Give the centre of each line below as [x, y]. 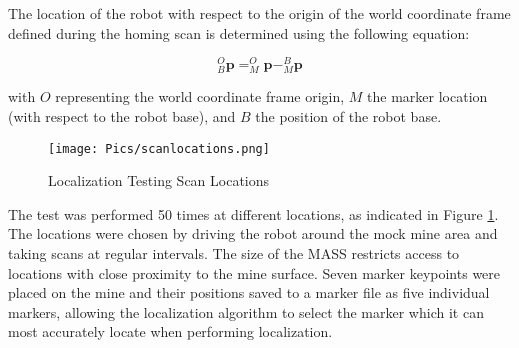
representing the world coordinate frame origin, [200, 96]
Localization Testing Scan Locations [159, 180]
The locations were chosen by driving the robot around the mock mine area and [253, 233]
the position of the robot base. [348, 116]
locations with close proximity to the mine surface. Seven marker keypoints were [254, 272]
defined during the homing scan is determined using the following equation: [239, 32]
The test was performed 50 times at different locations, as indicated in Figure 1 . [253, 213]
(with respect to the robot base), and [122, 116]
